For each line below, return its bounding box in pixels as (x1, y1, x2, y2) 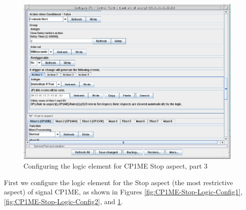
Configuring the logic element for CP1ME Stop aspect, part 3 (23, 160, 208, 171)
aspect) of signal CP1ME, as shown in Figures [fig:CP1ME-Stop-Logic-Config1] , (4, 187, 243, 197)
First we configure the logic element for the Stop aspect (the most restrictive (4, 177, 233, 187)
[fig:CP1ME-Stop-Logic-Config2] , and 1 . (4, 196, 123, 206)
